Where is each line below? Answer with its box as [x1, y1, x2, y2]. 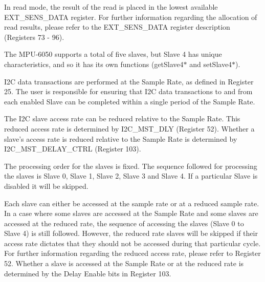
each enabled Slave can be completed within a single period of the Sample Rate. [4, 96, 255, 106]
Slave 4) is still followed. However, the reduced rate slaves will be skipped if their [4, 228, 258, 238]
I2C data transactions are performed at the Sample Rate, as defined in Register [4, 76, 254, 86]
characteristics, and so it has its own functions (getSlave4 [4, 58, 184, 69]
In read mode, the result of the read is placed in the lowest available [4, 2, 218, 12]
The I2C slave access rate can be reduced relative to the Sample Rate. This [4, 113, 240, 124]
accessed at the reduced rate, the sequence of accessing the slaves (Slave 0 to [4, 218, 244, 228]
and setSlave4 [189, 58, 232, 69]
